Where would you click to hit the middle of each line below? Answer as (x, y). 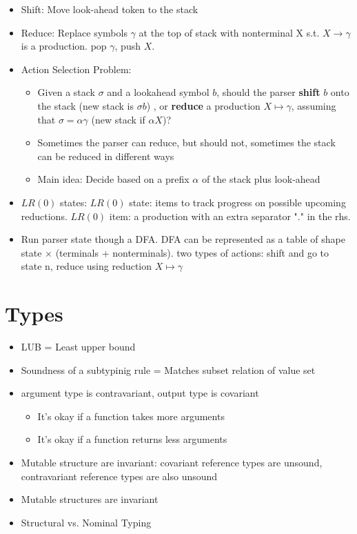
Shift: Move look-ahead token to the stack (110, 9)
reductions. (44, 216)
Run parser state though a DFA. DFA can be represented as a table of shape (183, 239)
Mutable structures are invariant (90, 499)
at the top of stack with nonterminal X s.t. (229, 32)
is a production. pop (64, 46)
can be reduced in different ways (106, 156)
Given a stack (66, 92)
